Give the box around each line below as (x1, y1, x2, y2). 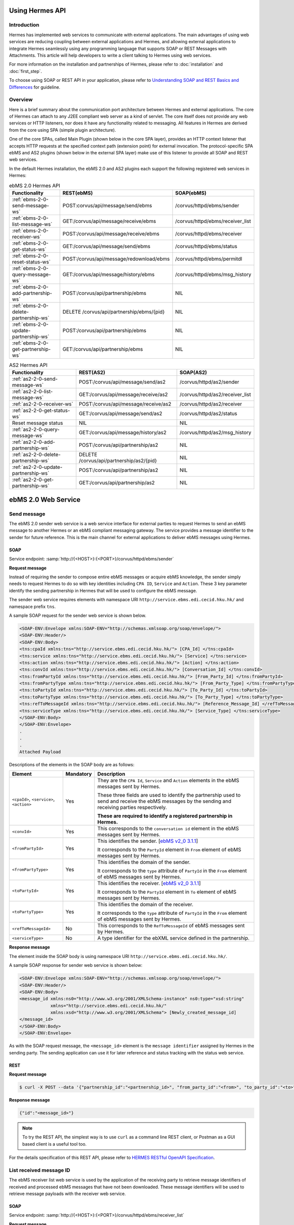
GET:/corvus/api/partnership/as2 (78, 479, 155, 486)
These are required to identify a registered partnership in (97, 812, 233, 819)
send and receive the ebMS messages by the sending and (97, 798, 231, 805)
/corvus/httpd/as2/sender (179, 379, 240, 386)
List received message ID (9, 1167, 71, 1174)
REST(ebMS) (62, 189, 93, 196)
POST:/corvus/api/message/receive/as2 (78, 401, 171, 408)
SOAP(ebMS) (175, 189, 207, 196)
